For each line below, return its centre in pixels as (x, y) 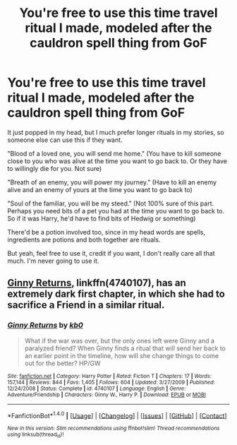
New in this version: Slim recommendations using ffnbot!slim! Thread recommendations (114, 429)
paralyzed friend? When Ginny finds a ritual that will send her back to (125, 348)
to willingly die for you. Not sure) (55, 168)
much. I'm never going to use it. (53, 261)
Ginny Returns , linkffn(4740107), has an (97, 283)
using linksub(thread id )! (36, 435)
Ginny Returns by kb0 (45, 325)
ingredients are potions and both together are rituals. (84, 239)
